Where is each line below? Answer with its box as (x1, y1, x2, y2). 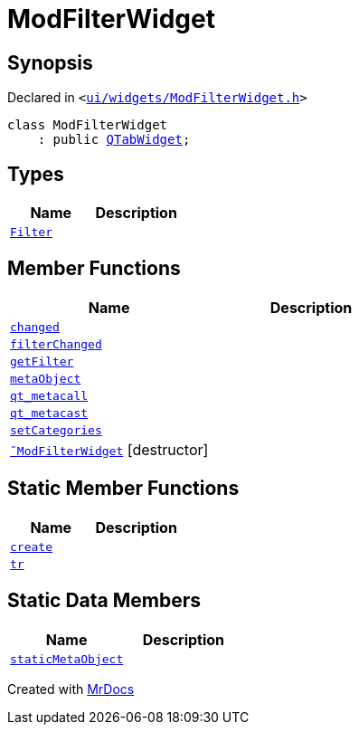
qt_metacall (10, 388, 89, 403)
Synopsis (7, 51, 93, 74)
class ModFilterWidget (7, 118, 168, 133)
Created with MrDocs (7, 680, 135, 697)
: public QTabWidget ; (37, 132, 191, 147)
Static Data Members (7, 589, 202, 613)
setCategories (10, 423, 102, 437)
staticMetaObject (10, 651, 124, 666)
